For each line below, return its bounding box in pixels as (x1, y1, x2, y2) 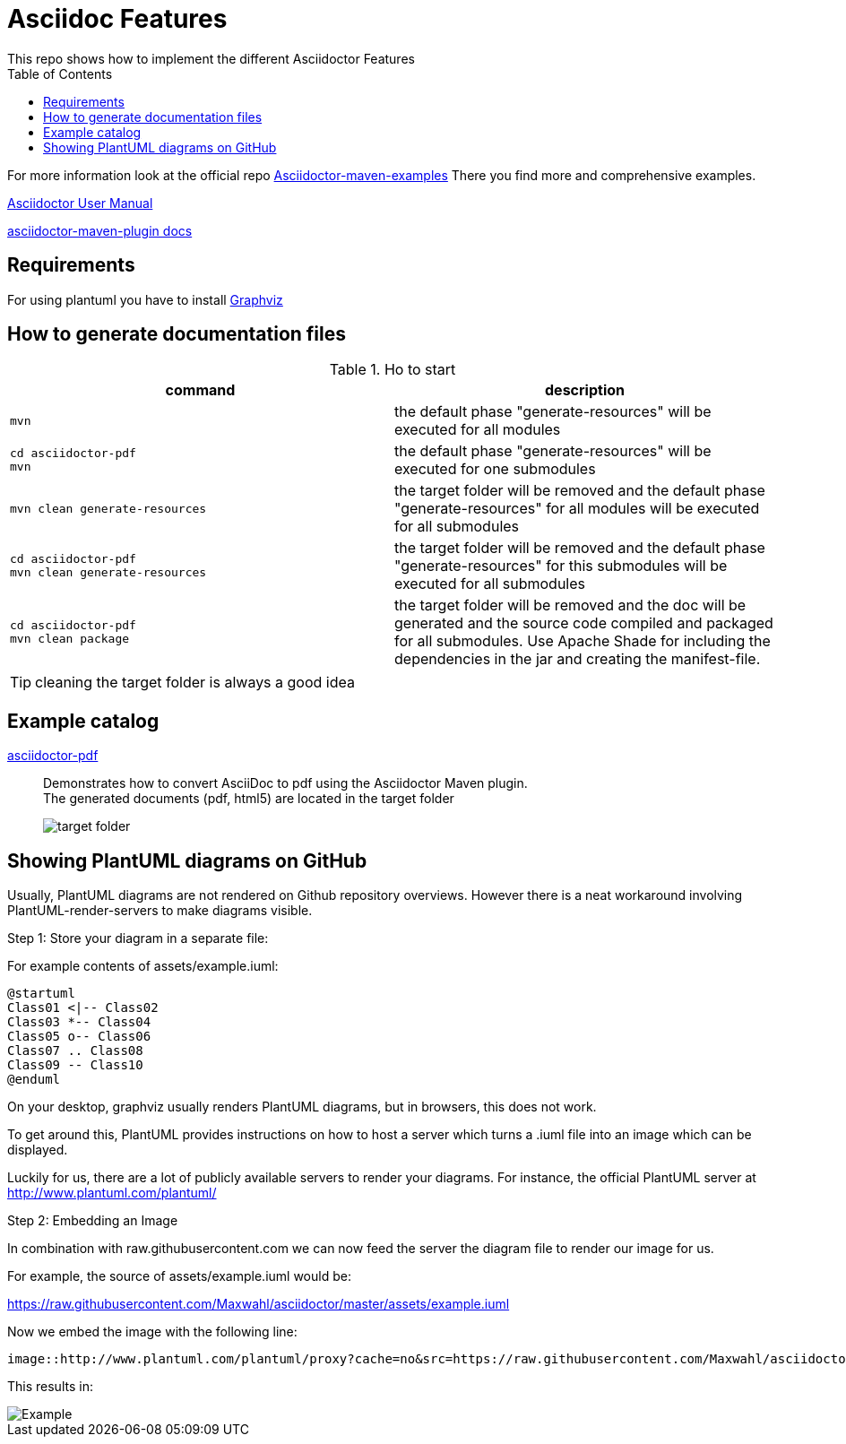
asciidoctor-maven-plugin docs (7, 222, 193, 238)
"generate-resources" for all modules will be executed (394, 499, 760, 518)
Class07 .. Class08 (7, 1043, 143, 1059)
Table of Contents (7, 65, 113, 82)
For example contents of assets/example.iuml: (7, 958, 279, 974)
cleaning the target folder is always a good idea (35, 673, 355, 692)
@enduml (7, 1072, 61, 1087)
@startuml (7, 986, 75, 1001)
